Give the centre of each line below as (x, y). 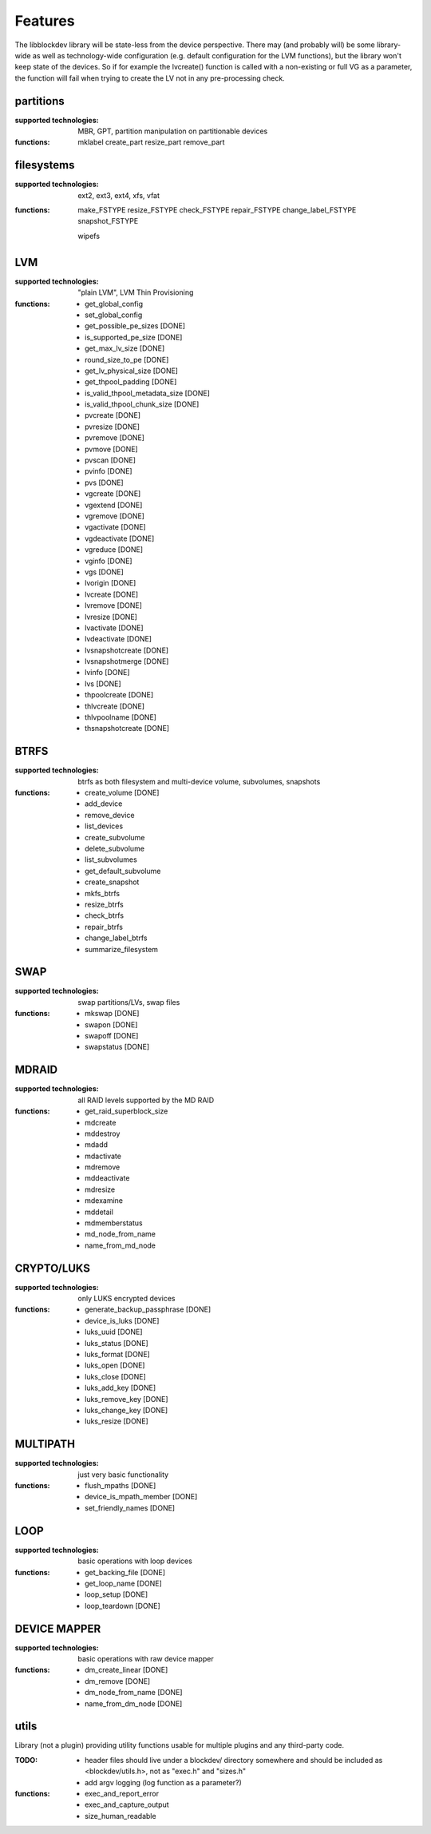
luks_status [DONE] (117, 1343)
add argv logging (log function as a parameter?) (164, 1782)
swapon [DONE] (111, 1024)
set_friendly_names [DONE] (130, 1508)
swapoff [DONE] (112, 1036)
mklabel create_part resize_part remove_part (151, 142)
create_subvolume (115, 837)
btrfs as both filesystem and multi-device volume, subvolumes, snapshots (199, 781)
